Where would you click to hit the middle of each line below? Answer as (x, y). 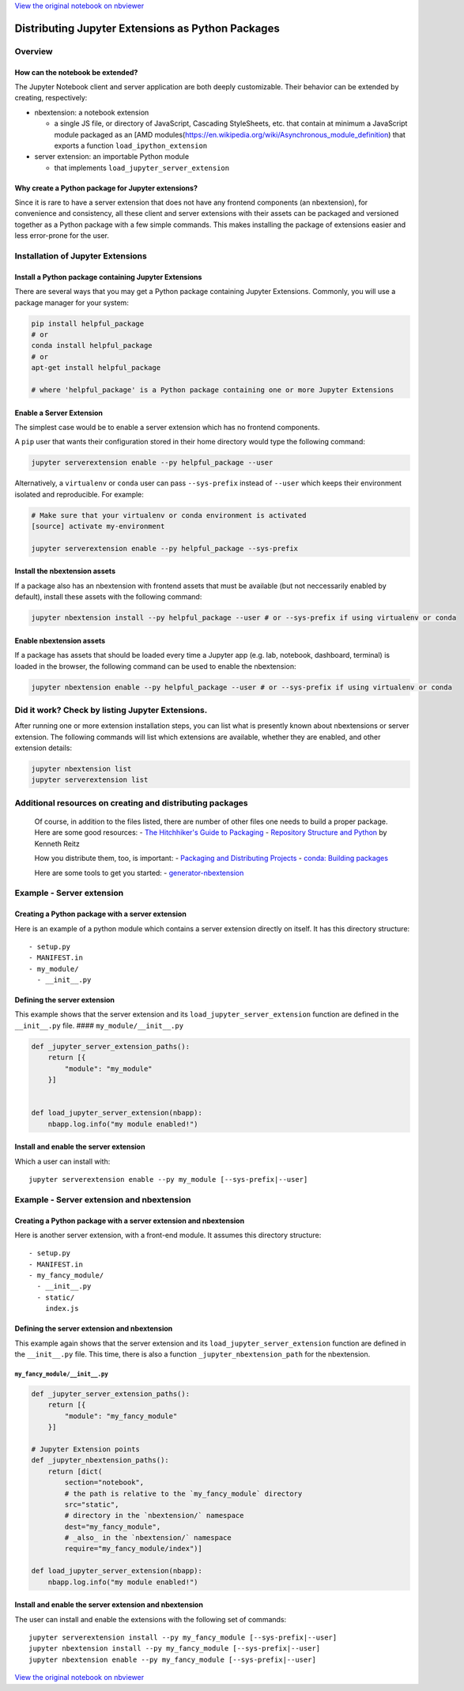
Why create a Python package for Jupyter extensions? (106, 188)
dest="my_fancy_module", (113, 1527)
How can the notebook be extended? (76, 72)
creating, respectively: (51, 98)
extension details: (43, 748)
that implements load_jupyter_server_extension (141, 168)
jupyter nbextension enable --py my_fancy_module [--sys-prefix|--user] (172, 1659)
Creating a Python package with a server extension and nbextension (130, 1221)
